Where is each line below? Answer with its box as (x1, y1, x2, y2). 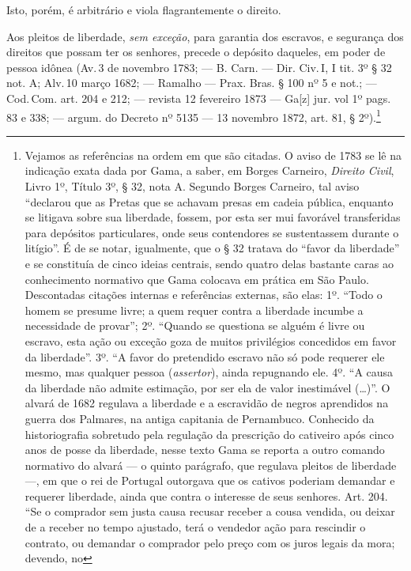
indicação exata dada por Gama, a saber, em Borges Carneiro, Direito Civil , (25, 162, 394, 179)
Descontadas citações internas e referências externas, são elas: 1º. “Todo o (25, 286, 383, 303)
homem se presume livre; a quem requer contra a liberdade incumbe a (25, 301, 364, 318)
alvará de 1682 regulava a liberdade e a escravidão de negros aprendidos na (25, 395, 389, 411)
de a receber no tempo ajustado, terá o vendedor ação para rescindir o (25, 519, 366, 535)
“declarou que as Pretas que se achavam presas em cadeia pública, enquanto (25, 193, 394, 210)
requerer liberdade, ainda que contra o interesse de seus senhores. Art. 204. (25, 487, 388, 504)
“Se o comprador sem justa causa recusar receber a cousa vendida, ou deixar (25, 503, 395, 520)
